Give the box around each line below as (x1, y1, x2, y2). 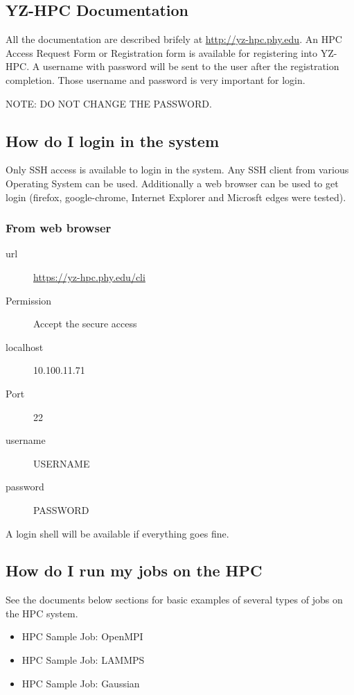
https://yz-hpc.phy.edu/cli (33, 269, 145, 284)
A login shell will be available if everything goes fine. (6, 526, 229, 540)
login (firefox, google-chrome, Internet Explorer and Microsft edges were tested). (6, 189, 346, 204)
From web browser (6, 219, 112, 237)
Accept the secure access (33, 316, 137, 331)
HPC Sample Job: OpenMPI (21, 629, 143, 644)
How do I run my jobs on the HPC (6, 560, 263, 581)
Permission (6, 293, 52, 307)
